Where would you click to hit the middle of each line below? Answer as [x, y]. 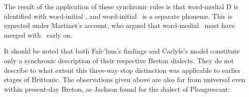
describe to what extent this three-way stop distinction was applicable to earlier [122, 70]
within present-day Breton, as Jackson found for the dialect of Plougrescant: [117, 89]
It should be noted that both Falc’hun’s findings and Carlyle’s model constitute [122, 51]
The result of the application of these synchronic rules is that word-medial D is [121, 6]
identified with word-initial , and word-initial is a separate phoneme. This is [118, 16]
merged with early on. [38, 35]
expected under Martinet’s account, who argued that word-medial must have [119, 25]
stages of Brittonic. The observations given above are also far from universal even [125, 79]
